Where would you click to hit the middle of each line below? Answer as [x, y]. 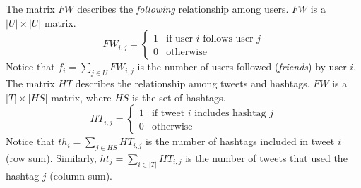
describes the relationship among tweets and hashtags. [193, 83]
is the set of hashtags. [179, 97]
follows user [228, 39]
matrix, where [81, 97]
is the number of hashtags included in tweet [240, 141]
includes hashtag [230, 114]
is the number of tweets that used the [266, 157]
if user [180, 39]
